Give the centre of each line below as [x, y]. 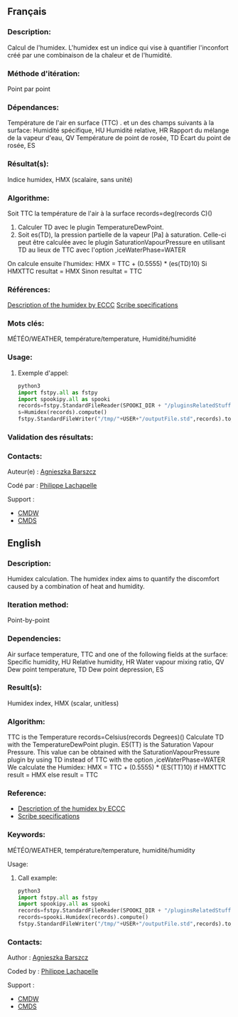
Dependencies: [34, 639]
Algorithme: [28, 198]
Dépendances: [33, 107]
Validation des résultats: [50, 437]
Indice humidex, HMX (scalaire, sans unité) [70, 179]
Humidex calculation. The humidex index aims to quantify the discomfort [113, 578]
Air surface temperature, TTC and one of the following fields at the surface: [118, 654]
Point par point [29, 89]
